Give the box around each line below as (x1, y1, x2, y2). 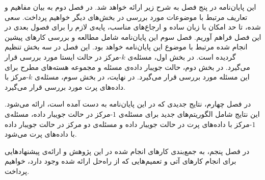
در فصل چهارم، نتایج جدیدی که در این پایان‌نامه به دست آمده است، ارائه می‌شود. (5, 98, 251, 109)
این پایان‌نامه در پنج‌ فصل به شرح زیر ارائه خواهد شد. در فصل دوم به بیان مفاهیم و (5, 2, 256, 12)
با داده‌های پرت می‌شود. (5, 128, 77, 139)
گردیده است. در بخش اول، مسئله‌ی (127, 51, 236, 62)
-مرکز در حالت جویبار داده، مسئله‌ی (5, 108, 113, 119)
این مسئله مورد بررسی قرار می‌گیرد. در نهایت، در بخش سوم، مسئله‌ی (35, 71, 250, 82)
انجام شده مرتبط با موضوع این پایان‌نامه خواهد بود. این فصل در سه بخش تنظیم (5, 41, 248, 52)
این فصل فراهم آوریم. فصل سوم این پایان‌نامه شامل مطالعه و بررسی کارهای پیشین (5, 31, 261, 42)
